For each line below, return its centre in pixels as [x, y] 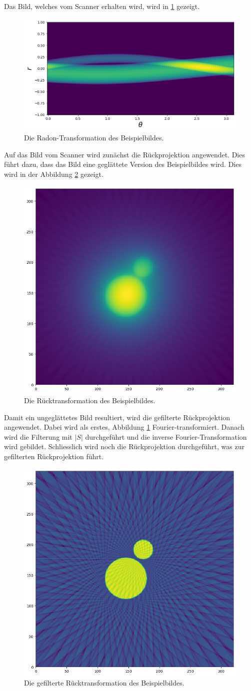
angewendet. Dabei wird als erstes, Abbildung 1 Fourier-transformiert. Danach [124, 427]
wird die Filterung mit [38, 436]
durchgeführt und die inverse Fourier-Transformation [166, 436]
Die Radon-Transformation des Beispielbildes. [94, 138]
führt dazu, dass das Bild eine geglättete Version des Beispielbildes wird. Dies [123, 164]
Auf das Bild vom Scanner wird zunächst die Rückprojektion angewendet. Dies [124, 154]
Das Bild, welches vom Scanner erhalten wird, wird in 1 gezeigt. [102, 6]
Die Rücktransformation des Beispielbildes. [90, 400]
